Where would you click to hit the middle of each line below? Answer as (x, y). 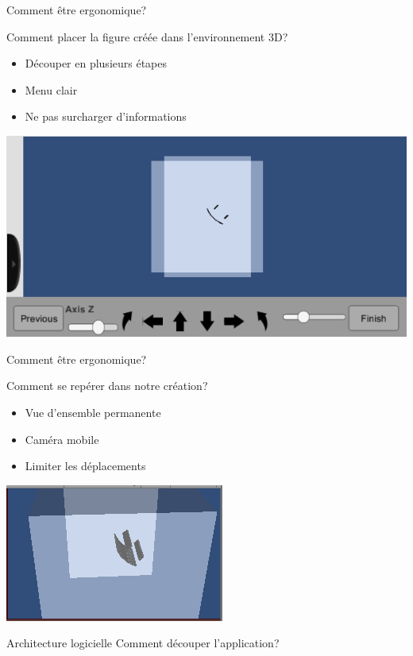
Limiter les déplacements (85, 466)
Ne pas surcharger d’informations (106, 116)
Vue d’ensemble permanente (93, 413)
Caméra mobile (62, 439)
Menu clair (51, 89)
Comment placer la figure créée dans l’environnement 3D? (147, 36)
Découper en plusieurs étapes (96, 63)
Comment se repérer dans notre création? (107, 386)
